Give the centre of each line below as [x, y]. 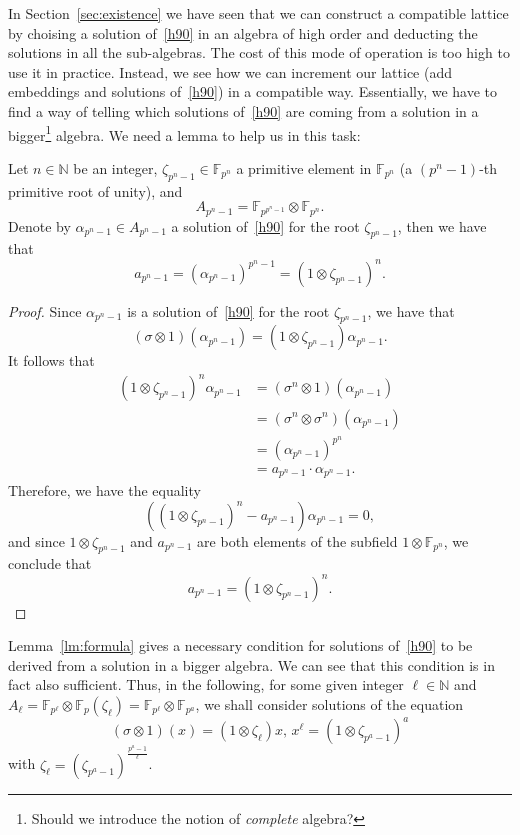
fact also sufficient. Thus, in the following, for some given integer [206, 684]
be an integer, [115, 167]
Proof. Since [45, 310]
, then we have [442, 225]
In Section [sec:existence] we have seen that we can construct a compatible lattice [258, 13]
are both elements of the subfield [297, 540]
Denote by [39, 225]
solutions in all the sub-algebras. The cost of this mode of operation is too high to [259, 52]
